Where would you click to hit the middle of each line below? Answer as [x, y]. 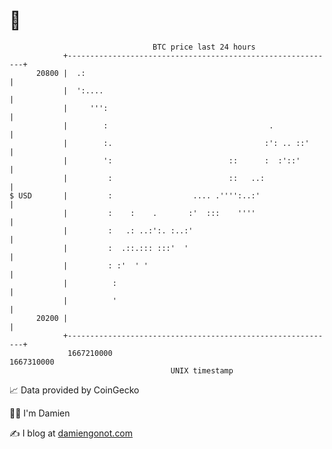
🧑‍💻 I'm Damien [40, 413]
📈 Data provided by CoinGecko [74, 390]
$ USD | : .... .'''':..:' [135, 195]
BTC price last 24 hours [204, 47]
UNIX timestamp [202, 370]
